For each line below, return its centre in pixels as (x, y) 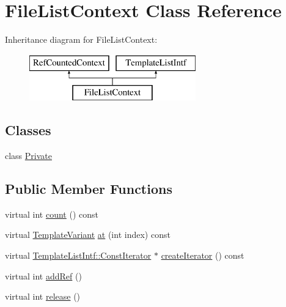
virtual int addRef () (43, 276)
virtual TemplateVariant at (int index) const (88, 235)
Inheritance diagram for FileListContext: (81, 39)
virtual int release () (43, 296)
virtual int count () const (52, 214)
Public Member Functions (89, 189)
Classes (28, 130)
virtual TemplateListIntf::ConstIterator (78, 255)
